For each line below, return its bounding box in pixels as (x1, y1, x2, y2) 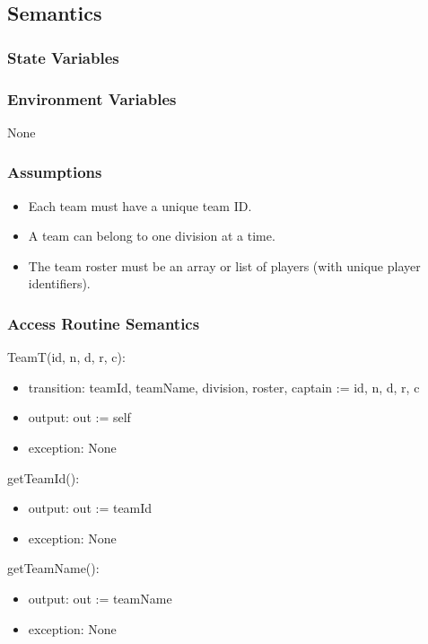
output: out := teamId (28, 498, 153, 517)
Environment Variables (7, 87, 177, 110)
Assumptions (7, 161, 102, 183)
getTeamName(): (7, 559, 100, 578)
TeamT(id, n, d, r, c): (7, 348, 126, 366)
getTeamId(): (7, 468, 80, 487)
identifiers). (28, 274, 91, 293)
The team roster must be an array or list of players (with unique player (28, 256, 421, 275)
